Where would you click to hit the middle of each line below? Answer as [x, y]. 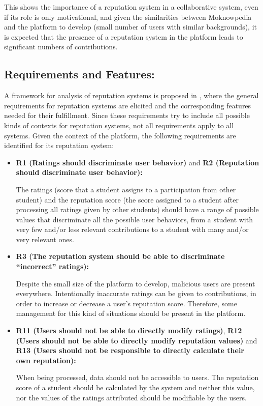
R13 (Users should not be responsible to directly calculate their [130, 350]
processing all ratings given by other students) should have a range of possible [137, 209]
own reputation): [46, 360]
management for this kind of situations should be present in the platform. [131, 313]
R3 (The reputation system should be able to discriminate [120, 256]
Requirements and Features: [79, 74]
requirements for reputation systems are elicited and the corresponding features [128, 105]
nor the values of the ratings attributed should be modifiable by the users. [131, 397]
